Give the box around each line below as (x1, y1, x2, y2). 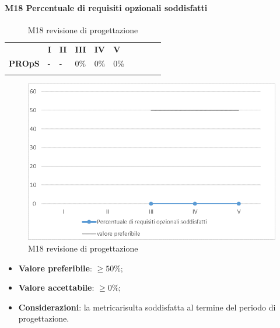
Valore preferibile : (18, 261, 92, 274)
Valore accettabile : (18, 281, 94, 294)
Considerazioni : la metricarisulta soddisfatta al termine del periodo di (18, 301, 276, 313)
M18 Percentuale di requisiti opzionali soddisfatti (5, 1, 208, 13)
